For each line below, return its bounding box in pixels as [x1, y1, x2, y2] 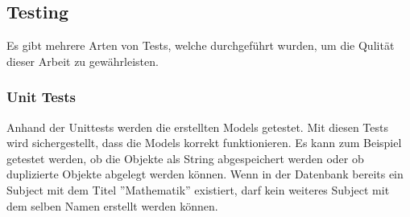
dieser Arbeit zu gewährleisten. [6, 52, 159, 69]
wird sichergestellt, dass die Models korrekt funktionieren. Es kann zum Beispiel [6, 134, 402, 151]
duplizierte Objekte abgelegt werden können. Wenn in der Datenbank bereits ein [6, 166, 404, 182]
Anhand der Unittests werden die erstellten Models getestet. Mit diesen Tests [6, 118, 388, 135]
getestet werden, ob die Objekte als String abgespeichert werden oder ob [6, 149, 364, 166]
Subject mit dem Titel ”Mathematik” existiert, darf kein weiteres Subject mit [6, 181, 390, 198]
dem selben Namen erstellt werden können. [6, 197, 218, 214]
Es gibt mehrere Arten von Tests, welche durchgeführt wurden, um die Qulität [6, 37, 395, 54]
